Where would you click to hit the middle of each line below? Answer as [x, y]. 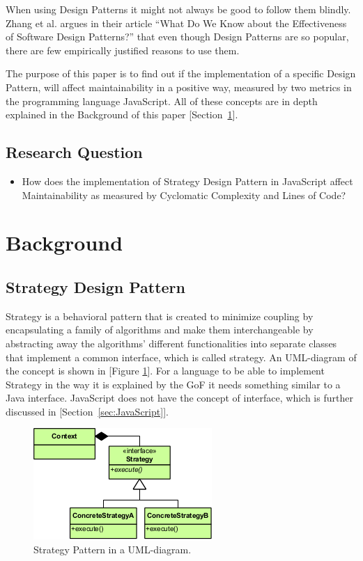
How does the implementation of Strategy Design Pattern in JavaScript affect [187, 181]
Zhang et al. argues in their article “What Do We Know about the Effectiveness [176, 23]
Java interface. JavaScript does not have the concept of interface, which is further [179, 398]
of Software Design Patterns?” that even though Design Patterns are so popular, [177, 37]
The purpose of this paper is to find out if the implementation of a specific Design [181, 73]
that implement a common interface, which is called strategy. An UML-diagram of [181, 357]
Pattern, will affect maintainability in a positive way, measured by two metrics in [179, 87]
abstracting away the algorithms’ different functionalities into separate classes [171, 343]
